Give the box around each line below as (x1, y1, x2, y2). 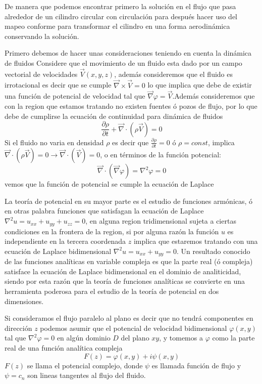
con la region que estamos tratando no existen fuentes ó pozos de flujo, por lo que (5, 101, 257, 111)
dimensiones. (5, 295, 44, 306)
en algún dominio (57, 332, 111, 343)
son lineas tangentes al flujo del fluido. (27, 370, 146, 380)
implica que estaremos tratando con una (133, 236, 258, 246)
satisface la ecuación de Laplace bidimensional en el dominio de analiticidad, (5, 266, 241, 276)
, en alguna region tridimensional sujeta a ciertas (85, 216, 236, 226)
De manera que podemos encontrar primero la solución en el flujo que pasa (5, 1, 236, 11)
